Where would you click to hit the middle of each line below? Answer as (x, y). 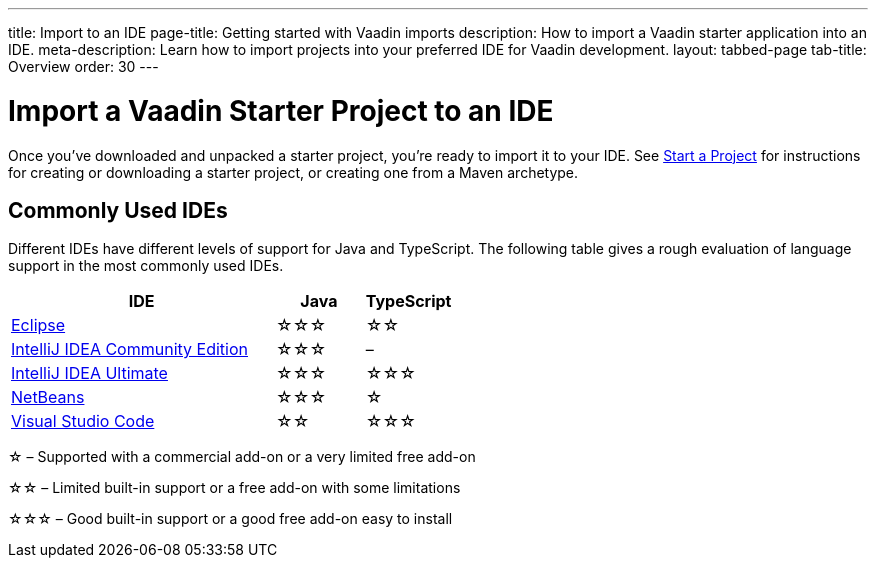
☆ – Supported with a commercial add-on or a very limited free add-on (242, 457)
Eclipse (38, 325)
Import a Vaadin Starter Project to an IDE (281, 110)
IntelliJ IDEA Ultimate (89, 373)
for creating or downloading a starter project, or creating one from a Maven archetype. (293, 172)
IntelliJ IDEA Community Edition (129, 349)
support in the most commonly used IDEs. (146, 266)
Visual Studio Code (83, 421)
